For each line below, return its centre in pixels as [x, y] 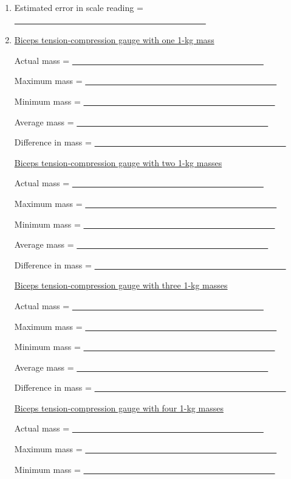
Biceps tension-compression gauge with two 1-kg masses [118, 162]
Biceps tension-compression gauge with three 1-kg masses [121, 285]
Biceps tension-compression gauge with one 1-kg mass [114, 40]
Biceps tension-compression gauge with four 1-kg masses [119, 407]
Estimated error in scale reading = [79, 7]
